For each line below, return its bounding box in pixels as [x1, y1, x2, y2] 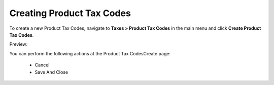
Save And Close [35, 69, 68, 75]
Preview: [9, 41, 28, 47]
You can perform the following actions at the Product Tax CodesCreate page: [9, 50, 171, 56]
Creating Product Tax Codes [9, 8, 131, 19]
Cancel [35, 62, 50, 68]
